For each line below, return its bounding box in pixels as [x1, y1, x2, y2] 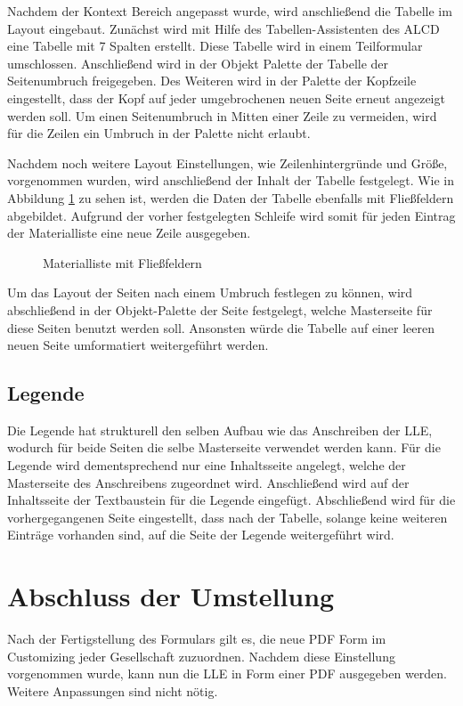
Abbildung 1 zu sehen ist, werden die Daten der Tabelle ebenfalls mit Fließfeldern [7, 188, 454, 207]
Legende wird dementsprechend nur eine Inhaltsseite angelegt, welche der [7, 456, 406, 475]
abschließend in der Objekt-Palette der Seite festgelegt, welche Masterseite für [7, 300, 433, 319]
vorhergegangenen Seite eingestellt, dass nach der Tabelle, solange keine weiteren [7, 507, 448, 526]
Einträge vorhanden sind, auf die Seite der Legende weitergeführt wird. [7, 525, 394, 544]
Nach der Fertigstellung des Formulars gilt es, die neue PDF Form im [7, 629, 386, 648]
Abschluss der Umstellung [7, 578, 335, 614]
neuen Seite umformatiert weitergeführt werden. [7, 336, 269, 354]
